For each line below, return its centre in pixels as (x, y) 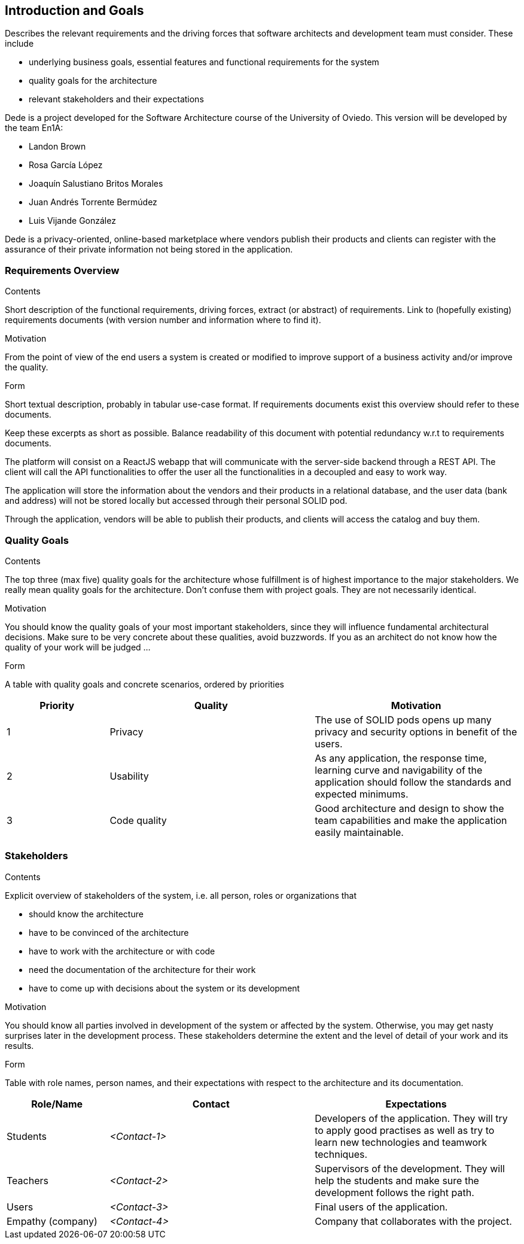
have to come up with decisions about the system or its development (164, 988)
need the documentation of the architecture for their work (142, 969)
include (19, 44)
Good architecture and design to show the (409, 808)
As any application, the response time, (401, 758)
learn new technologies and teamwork (401, 1142)
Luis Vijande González (72, 221)
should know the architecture (86, 914)
